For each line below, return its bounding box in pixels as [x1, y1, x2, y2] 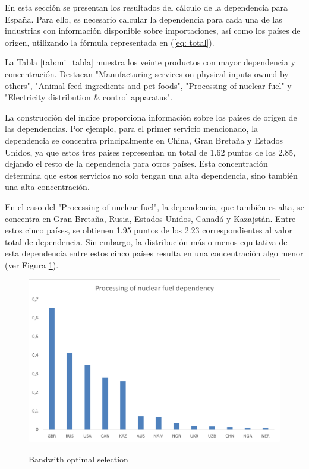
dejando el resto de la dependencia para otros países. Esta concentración [5, 157, 268, 170]
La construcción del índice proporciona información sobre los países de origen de [5, 110, 297, 123]
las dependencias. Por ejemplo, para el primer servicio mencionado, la [5, 122, 258, 135]
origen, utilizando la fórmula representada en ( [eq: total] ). [5, 36, 215, 48]
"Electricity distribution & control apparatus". [5, 91, 173, 103]
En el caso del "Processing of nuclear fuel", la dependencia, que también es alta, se [5, 200, 305, 213]
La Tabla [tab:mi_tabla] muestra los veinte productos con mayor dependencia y [5, 56, 296, 68]
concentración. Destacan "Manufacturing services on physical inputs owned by [5, 67, 289, 80]
